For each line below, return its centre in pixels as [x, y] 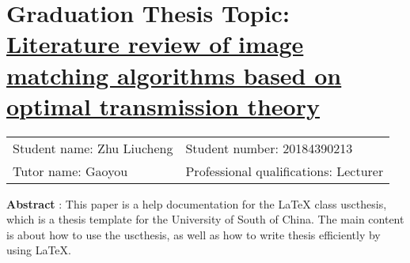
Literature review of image [155, 44]
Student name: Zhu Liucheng [93, 148]
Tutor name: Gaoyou [70, 171]
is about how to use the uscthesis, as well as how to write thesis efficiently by [194, 234]
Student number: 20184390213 [269, 148]
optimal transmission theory [163, 105]
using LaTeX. [39, 250]
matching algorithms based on [174, 75]
